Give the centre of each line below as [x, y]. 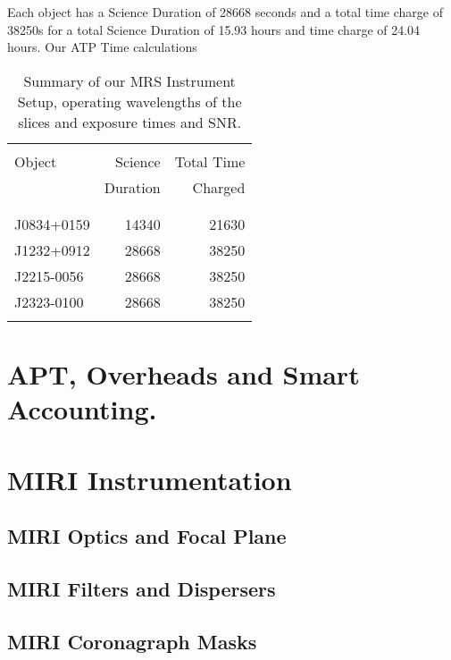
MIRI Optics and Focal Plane [147, 536]
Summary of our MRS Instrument [129, 80]
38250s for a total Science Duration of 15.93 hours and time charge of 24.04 [214, 29]
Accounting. [82, 409]
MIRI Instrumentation [150, 479]
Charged [219, 187]
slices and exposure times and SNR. [130, 122]
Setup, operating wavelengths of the [129, 101]
